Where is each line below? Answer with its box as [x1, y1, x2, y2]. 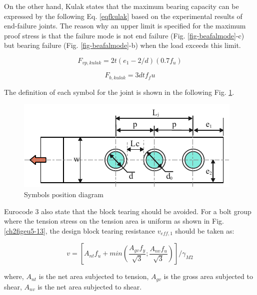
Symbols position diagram [24, 189, 103, 200]
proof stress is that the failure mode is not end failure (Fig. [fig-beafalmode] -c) [4, 30, 244, 40]
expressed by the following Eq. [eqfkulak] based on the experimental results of [4, 10, 242, 21]
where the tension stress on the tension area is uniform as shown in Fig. [4, 216, 224, 226]
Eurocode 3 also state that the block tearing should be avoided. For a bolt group [4, 206, 251, 216]
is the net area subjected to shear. [37, 281, 142, 292]
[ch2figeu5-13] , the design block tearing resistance [4, 225, 155, 236]
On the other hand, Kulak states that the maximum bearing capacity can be [4, 1, 239, 11]
